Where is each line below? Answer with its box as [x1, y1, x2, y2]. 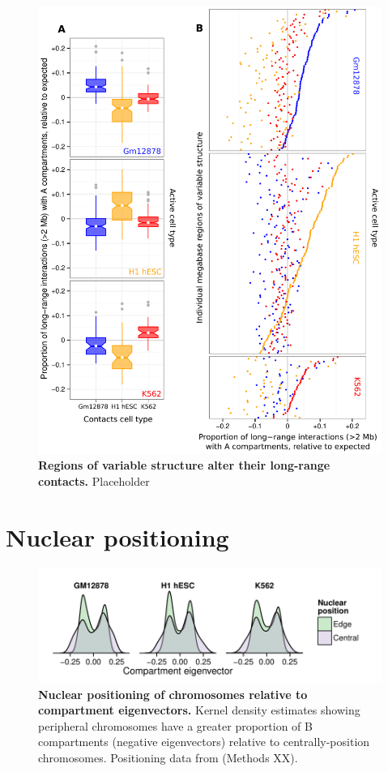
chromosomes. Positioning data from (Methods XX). [38, 748, 298, 766]
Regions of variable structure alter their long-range [38, 457, 330, 474]
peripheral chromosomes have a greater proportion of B [38, 717, 313, 734]
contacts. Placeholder [38, 472, 150, 489]
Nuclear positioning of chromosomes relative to [38, 685, 308, 702]
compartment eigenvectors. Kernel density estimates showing [38, 701, 360, 718]
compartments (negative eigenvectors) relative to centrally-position [38, 733, 370, 750]
